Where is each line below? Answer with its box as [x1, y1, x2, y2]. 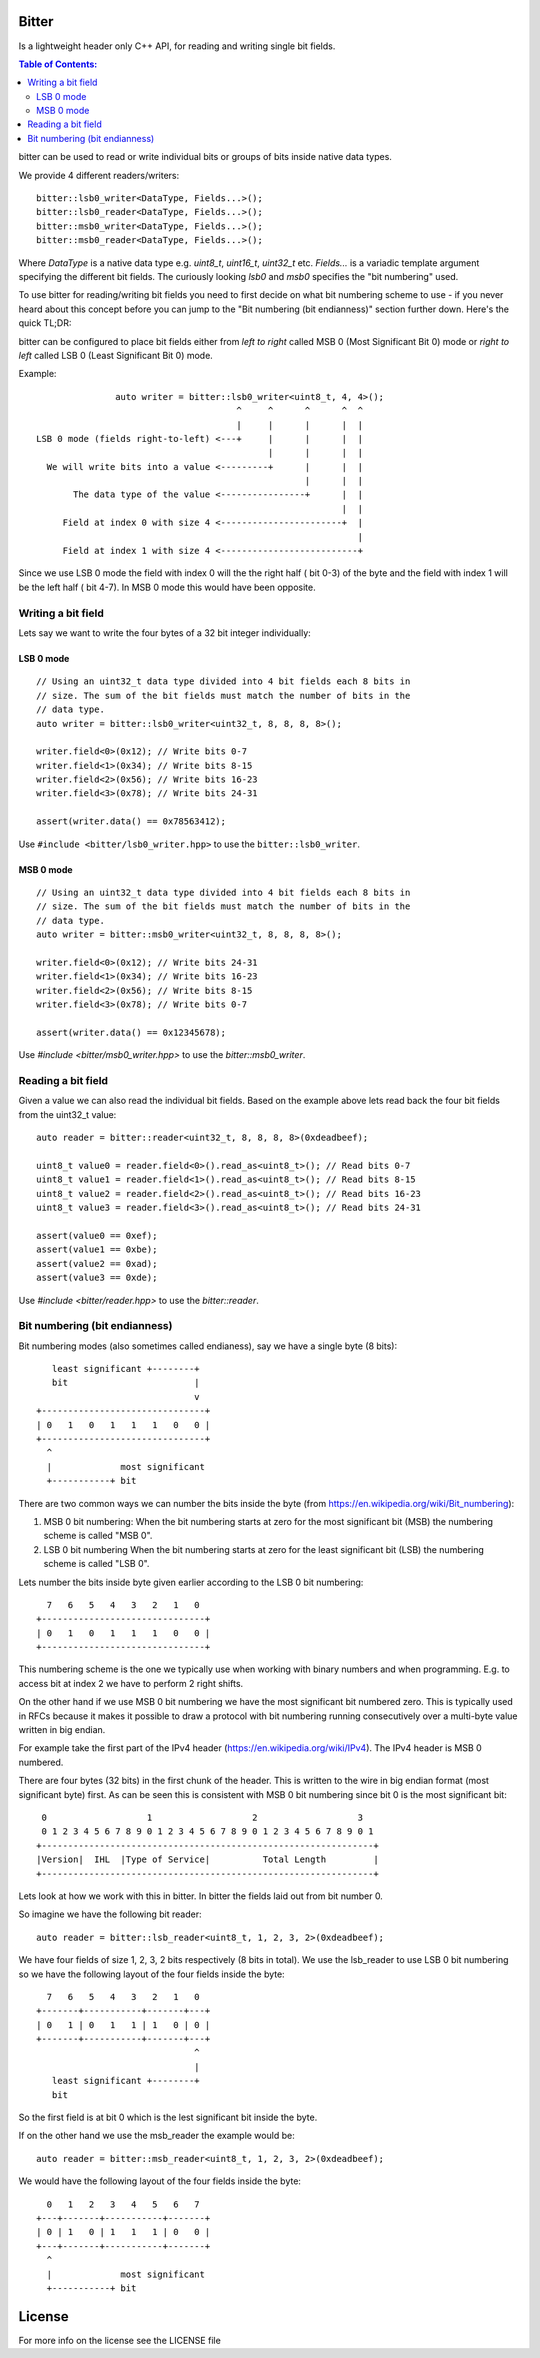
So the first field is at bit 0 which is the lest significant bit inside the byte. [18, 2111, 318, 2124]
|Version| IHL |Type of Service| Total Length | [36, 1854, 379, 1865]
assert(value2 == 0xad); [36, 1258, 158, 1269]
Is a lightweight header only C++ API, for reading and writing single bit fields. [18, 40, 336, 52]
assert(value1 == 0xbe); [36, 1244, 158, 1255]
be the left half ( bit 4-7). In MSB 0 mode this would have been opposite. [18, 581, 316, 593]
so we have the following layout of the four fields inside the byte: [18, 1968, 285, 1980]
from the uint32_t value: [18, 1108, 117, 1120]
